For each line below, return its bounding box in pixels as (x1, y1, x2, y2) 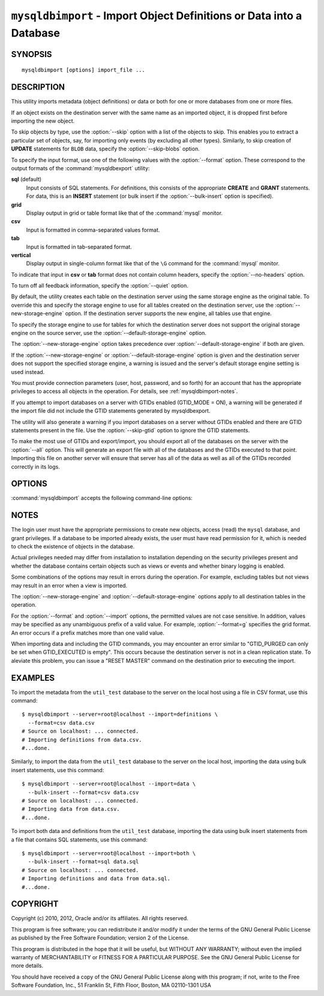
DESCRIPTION (11, 82, 65, 93)
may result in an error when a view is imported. (11, 582, 128, 589)
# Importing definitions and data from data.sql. (22, 875, 171, 882)
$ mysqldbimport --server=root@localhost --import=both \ (22, 850, 196, 856)
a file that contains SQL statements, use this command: (11, 836, 148, 843)
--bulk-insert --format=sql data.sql (28, 858, 139, 865)
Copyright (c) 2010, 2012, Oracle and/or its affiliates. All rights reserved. (11, 915, 188, 922)
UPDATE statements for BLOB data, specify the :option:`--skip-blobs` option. (11, 145, 200, 153)
